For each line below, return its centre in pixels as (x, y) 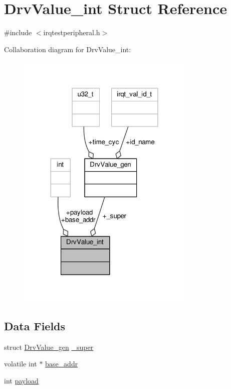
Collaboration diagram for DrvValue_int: (68, 49)
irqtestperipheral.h (72, 32)
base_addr (62, 364)
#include (18, 32)
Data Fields (35, 326)
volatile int (21, 364)
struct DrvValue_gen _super (49, 347)
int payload (21, 380)
